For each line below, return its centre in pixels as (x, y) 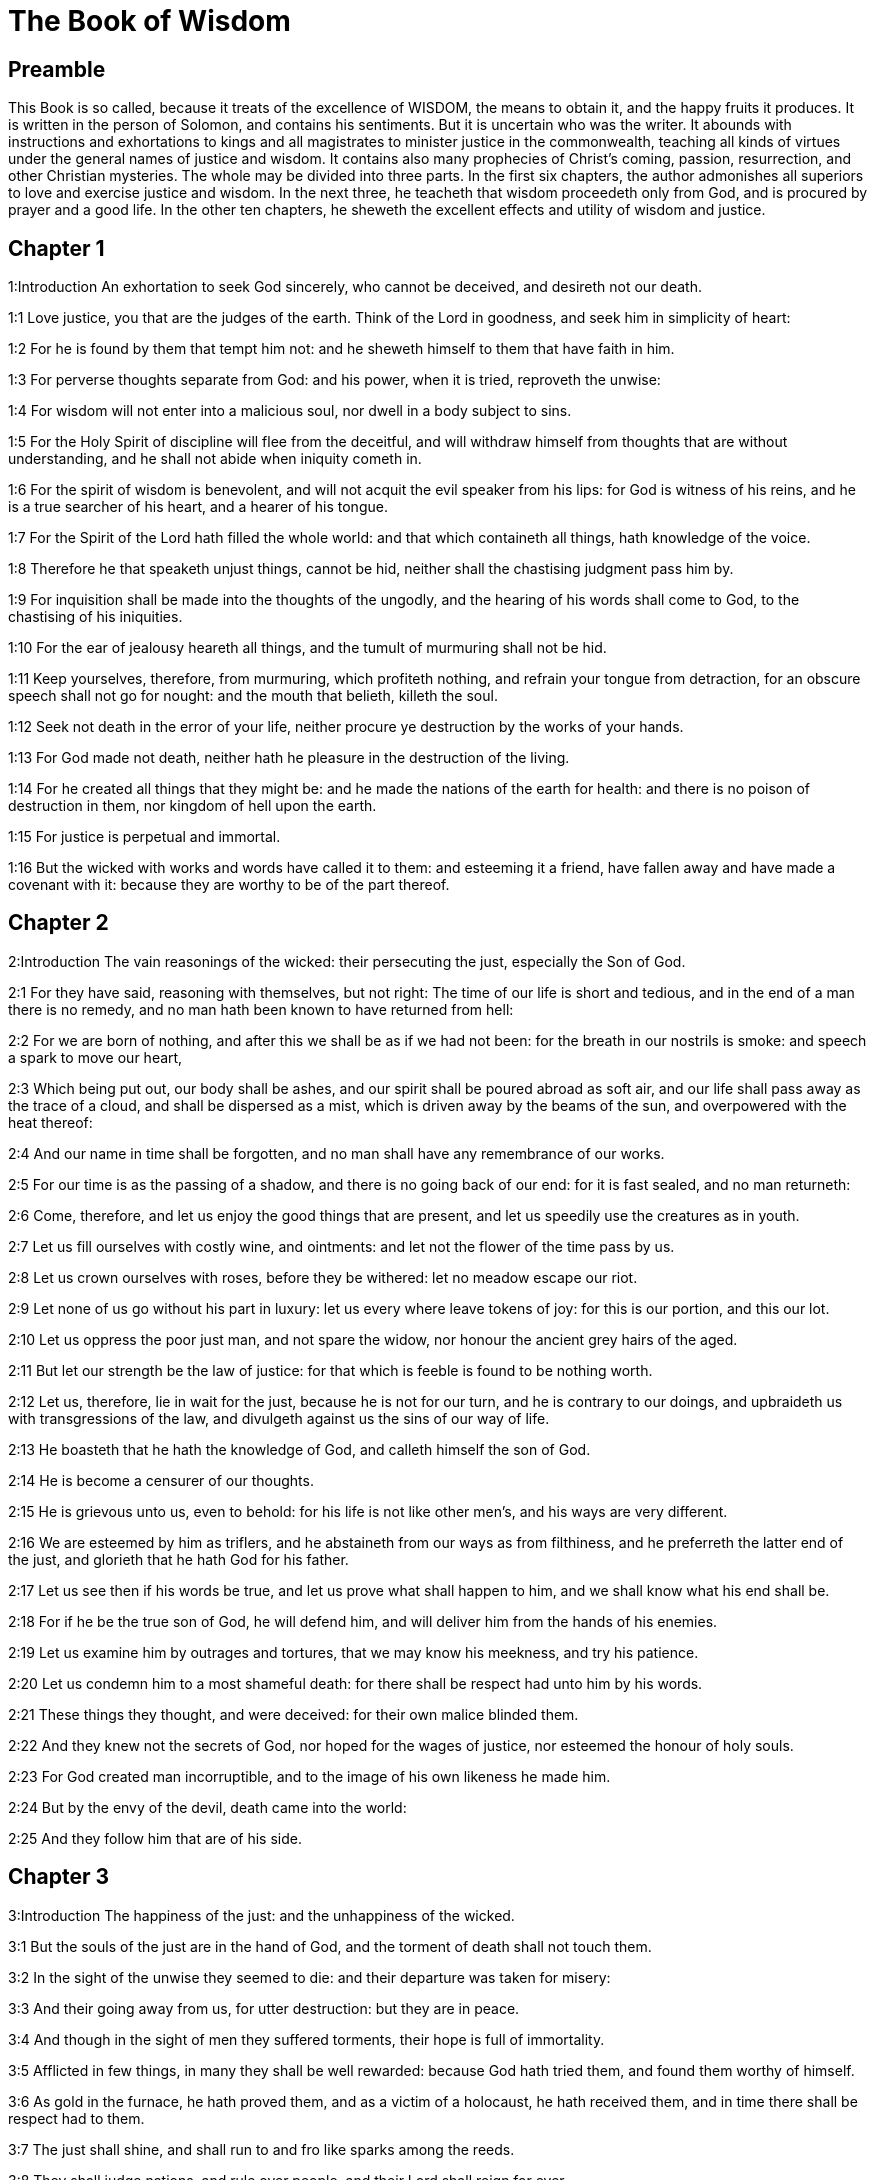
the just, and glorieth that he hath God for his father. (178, 1559)
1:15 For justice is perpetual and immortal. (144, 837)
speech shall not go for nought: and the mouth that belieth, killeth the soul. (253, 696)
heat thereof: (50, 1122)
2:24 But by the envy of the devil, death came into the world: (207, 1807)
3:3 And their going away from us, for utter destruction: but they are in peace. (264, 2008)
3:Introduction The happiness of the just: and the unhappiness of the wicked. (261, 1915)
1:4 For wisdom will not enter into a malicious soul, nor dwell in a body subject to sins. (290, 411)
